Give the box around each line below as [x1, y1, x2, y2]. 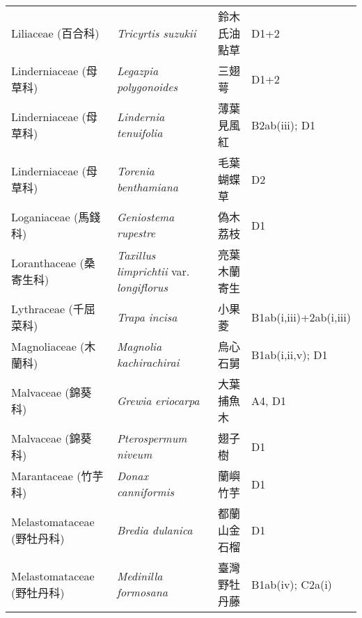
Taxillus [116, 246, 156, 263]
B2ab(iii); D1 [251, 116, 316, 133]
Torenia [116, 163, 155, 179]
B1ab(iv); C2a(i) [251, 576, 332, 592]
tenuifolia [116, 125, 163, 141]
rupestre [116, 225, 156, 241]
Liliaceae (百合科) [11, 25, 100, 41]
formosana [116, 584, 168, 600]
